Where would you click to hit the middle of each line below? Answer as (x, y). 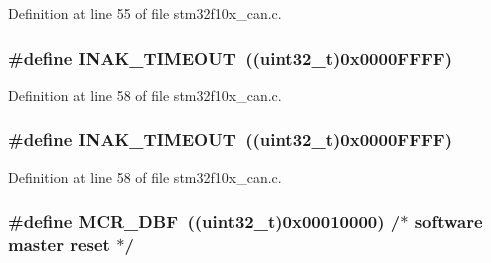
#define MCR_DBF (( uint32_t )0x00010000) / (204, 221)
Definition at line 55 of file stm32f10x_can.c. (145, 13)
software (448, 221)
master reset (59, 244)
